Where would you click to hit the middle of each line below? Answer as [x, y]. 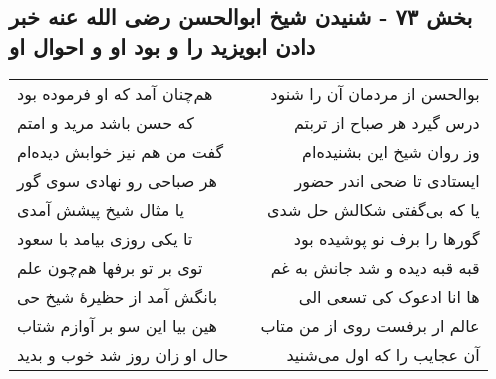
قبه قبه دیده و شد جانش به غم [375, 267]
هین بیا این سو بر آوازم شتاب [117, 325]
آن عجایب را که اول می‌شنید [383, 354]
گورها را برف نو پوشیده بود [386, 238]
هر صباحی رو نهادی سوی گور [117, 180]
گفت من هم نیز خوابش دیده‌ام [120, 151]
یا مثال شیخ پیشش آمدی [100, 209]
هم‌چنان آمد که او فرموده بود [115, 93]
